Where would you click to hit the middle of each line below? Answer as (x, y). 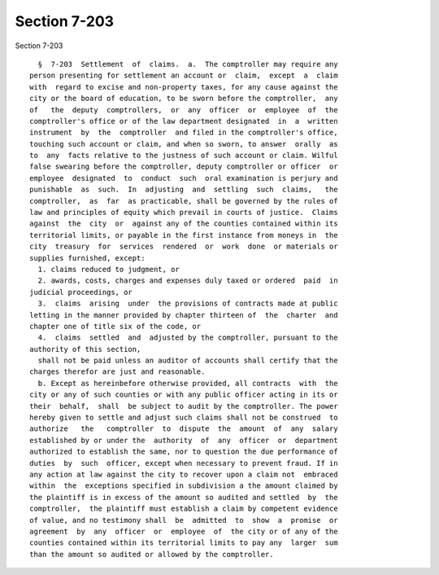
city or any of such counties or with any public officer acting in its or (184, 395)
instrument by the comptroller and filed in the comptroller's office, (184, 133)
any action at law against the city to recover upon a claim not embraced (184, 474)
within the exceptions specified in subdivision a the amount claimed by (184, 486)
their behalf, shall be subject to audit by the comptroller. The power (184, 406)
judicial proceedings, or (81, 292)
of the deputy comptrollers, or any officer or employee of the (184, 110)
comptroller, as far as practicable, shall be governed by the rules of (184, 201)
